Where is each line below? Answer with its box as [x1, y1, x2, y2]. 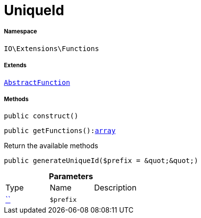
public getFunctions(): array [4, 127, 116, 135]
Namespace [4, 28, 37, 35]
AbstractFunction [4, 78, 70, 86]
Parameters [49, 171, 93, 182]
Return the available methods [4, 141, 99, 150]
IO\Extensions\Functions [4, 44, 99, 53]
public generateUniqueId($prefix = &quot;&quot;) [4, 157, 199, 165]
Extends [4, 62, 27, 69]
